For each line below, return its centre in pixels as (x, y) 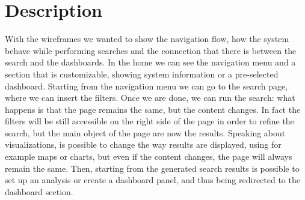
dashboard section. (39, 191)
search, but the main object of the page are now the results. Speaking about (145, 132)
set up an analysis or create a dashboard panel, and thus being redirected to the (152, 180)
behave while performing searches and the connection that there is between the (151, 50)
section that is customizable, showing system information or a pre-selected (142, 74)
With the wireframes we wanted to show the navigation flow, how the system (147, 39)
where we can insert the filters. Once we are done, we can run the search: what (150, 98)
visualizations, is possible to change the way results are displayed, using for (143, 144)
